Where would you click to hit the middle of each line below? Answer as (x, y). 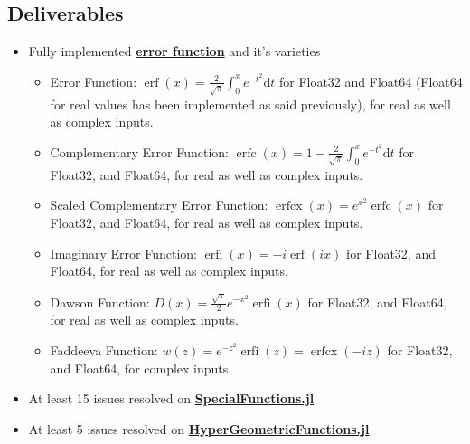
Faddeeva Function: (104, 350)
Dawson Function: (100, 302)
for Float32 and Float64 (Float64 (371, 81)
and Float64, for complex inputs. (141, 368)
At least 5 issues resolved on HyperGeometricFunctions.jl (199, 428)
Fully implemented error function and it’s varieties (174, 51)
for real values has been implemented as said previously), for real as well (250, 104)
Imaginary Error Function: (123, 253)
